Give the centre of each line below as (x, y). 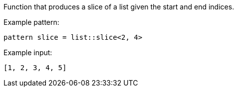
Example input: (28, 52)
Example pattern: (31, 22)
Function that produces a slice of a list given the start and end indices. (119, 7)
